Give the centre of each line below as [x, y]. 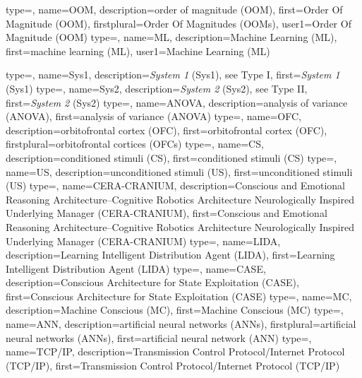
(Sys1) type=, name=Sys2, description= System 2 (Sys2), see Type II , [157, 88]
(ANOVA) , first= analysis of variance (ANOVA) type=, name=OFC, [153, 116]
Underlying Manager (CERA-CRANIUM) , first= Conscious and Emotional [167, 213]
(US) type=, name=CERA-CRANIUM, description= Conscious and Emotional [175, 185]
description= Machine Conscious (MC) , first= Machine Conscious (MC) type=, [175, 310]
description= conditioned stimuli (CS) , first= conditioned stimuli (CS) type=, [171, 157]
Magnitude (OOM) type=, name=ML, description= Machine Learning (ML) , [171, 37]
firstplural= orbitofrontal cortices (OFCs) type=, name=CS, [135, 144]
